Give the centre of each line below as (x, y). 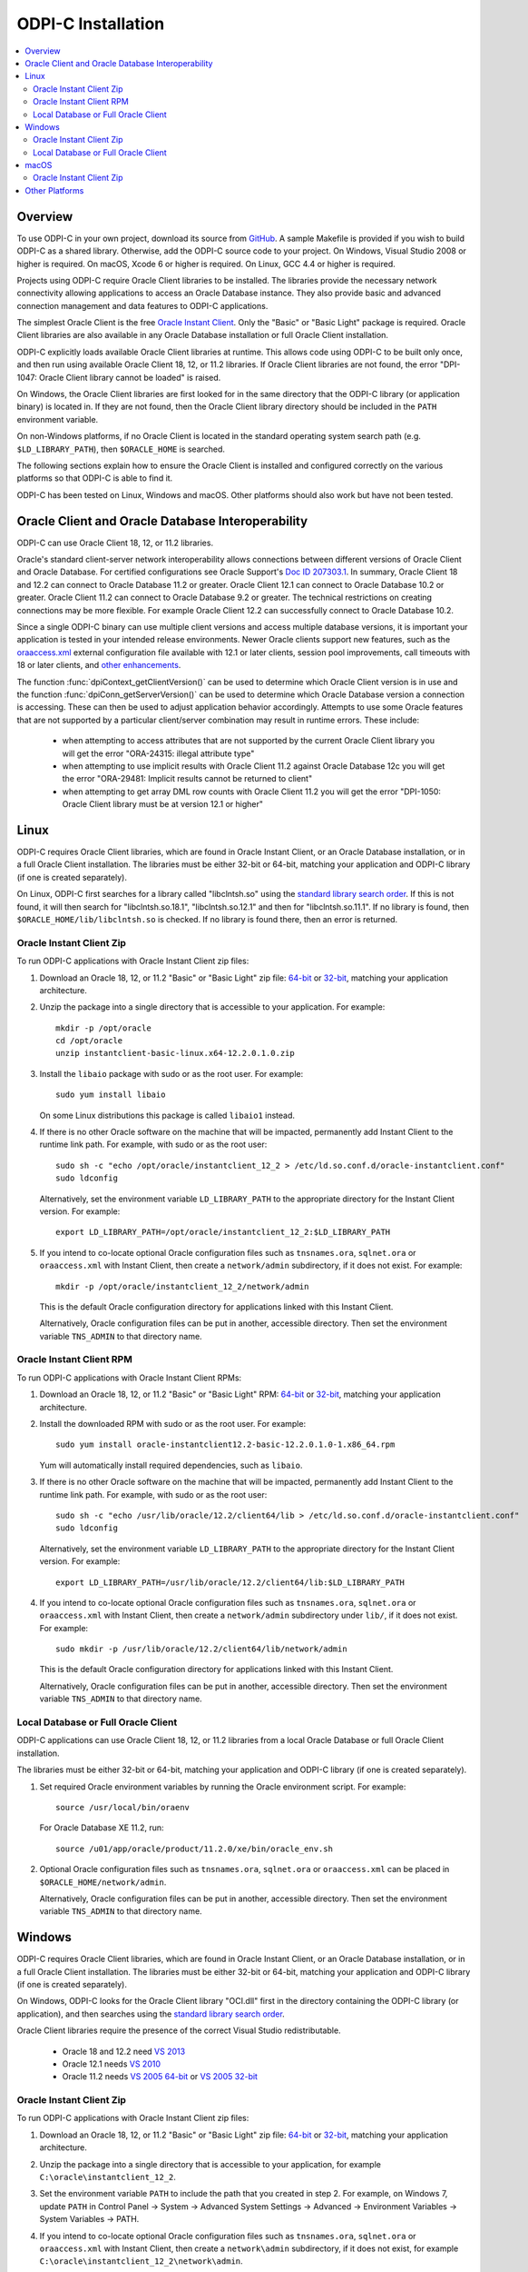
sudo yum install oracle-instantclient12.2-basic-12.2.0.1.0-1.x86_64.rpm (225, 1445)
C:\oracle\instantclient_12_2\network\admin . (142, 2261)
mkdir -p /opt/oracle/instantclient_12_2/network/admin (182, 1286)
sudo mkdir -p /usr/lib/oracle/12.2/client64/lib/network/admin (202, 1649)
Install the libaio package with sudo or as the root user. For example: (171, 1073)
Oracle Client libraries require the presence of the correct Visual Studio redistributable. (179, 2030)
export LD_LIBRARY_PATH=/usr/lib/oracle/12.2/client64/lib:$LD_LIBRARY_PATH (230, 1582)
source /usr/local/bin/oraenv (123, 1807)
